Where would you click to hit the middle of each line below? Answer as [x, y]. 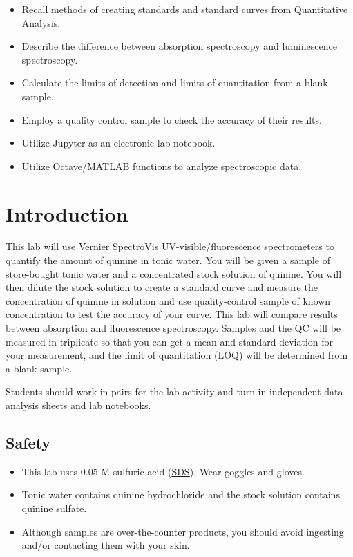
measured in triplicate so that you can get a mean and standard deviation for [170, 341]
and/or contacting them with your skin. [106, 545]
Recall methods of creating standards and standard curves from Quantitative [185, 9]
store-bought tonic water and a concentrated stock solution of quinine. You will [174, 273]
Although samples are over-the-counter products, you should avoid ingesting [183, 531]
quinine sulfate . [54, 508]
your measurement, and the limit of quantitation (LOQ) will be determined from [177, 355]
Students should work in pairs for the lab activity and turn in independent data [174, 391]
